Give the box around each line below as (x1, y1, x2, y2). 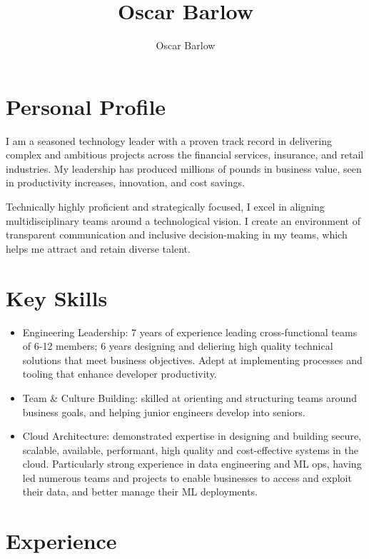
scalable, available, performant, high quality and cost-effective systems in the (22, 442, 359, 457)
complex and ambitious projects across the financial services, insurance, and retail (6, 147, 364, 162)
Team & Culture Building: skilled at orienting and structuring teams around (22, 390, 357, 405)
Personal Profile (6, 91, 166, 121)
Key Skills (6, 283, 108, 312)
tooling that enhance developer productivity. (22, 366, 217, 381)
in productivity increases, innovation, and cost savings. (6, 175, 245, 190)
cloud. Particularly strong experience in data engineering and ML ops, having (22, 456, 362, 471)
